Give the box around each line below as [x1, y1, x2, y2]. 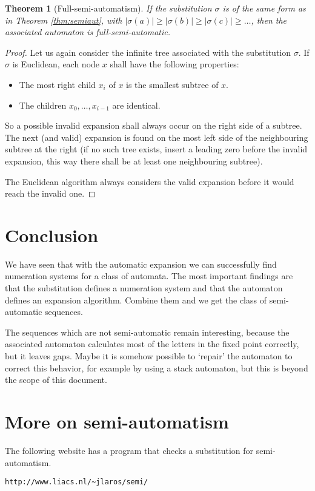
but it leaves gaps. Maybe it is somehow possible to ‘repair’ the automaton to [5, 350, 293, 362]
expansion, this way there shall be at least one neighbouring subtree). [5, 154, 263, 167]
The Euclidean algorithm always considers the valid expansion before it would [5, 175, 294, 188]
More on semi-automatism [5, 408, 229, 433]
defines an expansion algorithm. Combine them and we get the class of [5, 293, 267, 306]
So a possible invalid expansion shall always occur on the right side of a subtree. [5, 119, 302, 132]
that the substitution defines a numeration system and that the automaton [5, 282, 283, 294]
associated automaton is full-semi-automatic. [5, 25, 171, 38]
